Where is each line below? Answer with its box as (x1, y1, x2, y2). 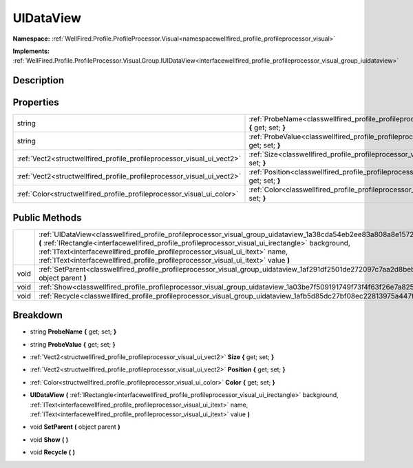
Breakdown (12, 309, 63, 321)
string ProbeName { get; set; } (30, 327, 117, 336)
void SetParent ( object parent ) (30, 423, 120, 431)
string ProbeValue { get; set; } (30, 340, 116, 348)
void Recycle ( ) (30, 448, 76, 456)
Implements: (12, 47, 50, 55)
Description (12, 74, 65, 86)
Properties (12, 96, 59, 108)
